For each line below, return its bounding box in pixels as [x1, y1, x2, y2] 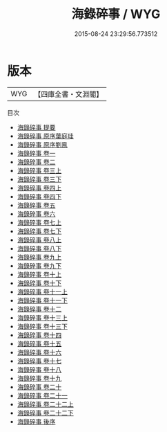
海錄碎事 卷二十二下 [17, 408, 74, 417]
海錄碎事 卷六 [17, 209, 56, 218]
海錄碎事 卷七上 [17, 218, 62, 226]
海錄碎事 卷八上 [17, 235, 62, 244]
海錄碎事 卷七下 [17, 226, 62, 235]
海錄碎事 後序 [17, 417, 56, 426]
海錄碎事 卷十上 [17, 270, 62, 278]
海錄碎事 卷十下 [17, 278, 62, 287]
